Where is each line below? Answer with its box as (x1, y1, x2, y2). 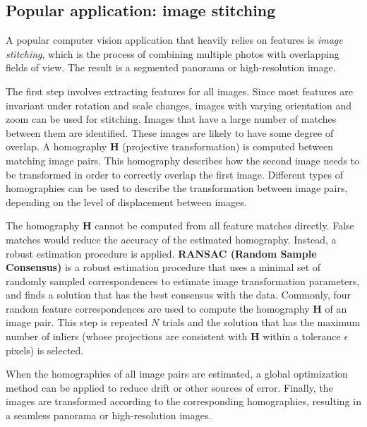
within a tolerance (263, 329, 341, 344)
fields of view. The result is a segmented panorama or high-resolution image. (6, 60, 336, 75)
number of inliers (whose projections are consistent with (6, 329, 248, 344)
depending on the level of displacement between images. (6, 194, 247, 209)
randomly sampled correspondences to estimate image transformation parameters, (6, 273, 360, 288)
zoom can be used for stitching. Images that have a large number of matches (6, 112, 337, 126)
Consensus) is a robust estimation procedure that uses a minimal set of (6, 260, 321, 275)
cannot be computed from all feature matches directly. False (95, 218, 354, 233)
